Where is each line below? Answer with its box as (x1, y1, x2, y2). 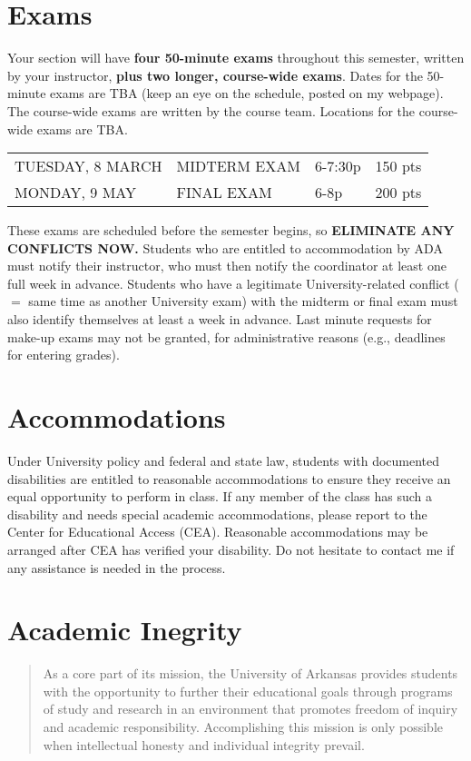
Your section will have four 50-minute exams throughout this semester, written (7, 48, 465, 67)
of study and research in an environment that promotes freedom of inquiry (43, 699, 458, 718)
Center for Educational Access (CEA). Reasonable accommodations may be (7, 522, 428, 541)
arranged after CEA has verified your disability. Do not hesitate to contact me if (7, 539, 455, 558)
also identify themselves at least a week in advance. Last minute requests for (7, 310, 432, 329)
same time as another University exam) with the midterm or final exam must (28, 292, 458, 311)
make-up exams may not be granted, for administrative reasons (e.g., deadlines (7, 327, 446, 346)
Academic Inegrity (7, 611, 242, 648)
